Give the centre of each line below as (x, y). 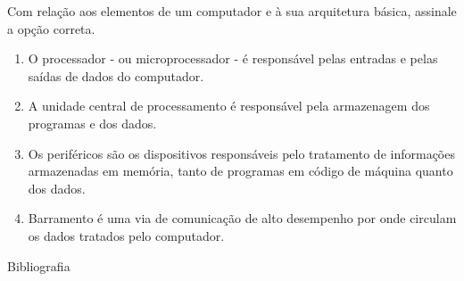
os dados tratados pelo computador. (126, 235)
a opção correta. (51, 28)
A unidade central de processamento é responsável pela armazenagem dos (229, 106)
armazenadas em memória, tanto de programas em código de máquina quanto (240, 171)
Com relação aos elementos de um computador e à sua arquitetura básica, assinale (232, 11)
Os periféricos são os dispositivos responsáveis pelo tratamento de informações (241, 153)
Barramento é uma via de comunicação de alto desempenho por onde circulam (242, 218)
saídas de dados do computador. (116, 75)
